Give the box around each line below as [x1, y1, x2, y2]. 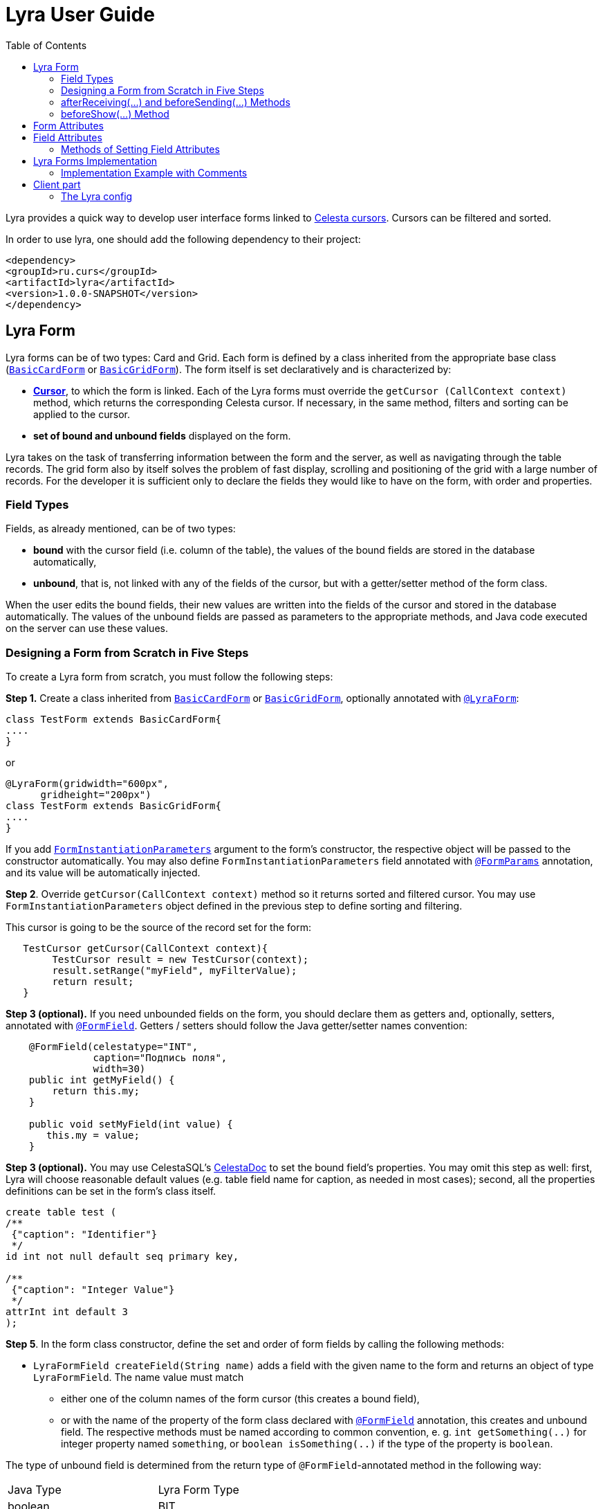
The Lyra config [61, 190, 133, 202]
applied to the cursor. [33, 408, 130, 420]
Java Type [8, 1483, 62, 1497]
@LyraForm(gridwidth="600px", [6, 778, 169, 790]
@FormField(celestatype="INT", [28, 1041, 198, 1053]
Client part [33, 178, 81, 190]
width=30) [93, 1063, 146, 1075]
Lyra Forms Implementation [33, 154, 158, 167]
